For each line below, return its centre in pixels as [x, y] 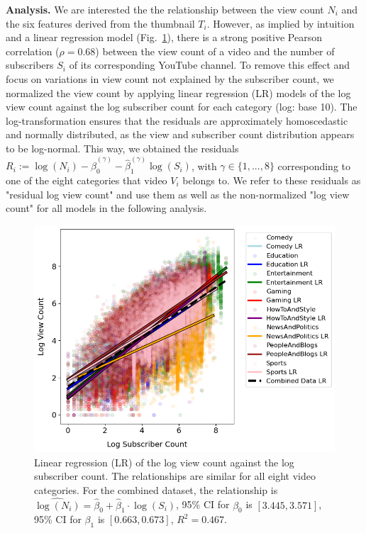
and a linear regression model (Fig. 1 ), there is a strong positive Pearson [164, 37]
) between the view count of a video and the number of [215, 51]
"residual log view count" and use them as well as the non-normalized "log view [178, 194]
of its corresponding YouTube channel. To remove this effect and [210, 65]
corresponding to [314, 165]
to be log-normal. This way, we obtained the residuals [122, 148]
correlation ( [33, 51]
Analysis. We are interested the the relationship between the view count [165, 9]
